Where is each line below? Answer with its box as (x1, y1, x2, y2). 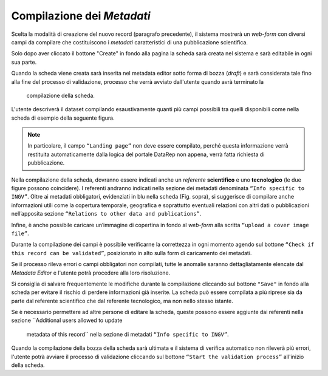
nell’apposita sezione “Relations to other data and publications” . (11, 210, 202, 217)
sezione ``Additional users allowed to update (11, 316, 123, 324)
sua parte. (11, 58, 37, 66)
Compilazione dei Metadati (11, 9, 151, 22)
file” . (11, 230, 30, 237)
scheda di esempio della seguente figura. (11, 114, 115, 121)
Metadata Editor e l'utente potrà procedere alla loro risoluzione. (11, 269, 171, 276)
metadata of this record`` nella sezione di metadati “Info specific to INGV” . (26, 330, 229, 338)
